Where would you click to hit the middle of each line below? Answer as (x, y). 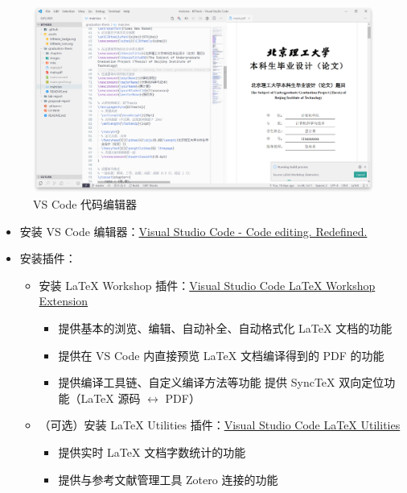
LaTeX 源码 (111, 398)
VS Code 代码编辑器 (85, 204)
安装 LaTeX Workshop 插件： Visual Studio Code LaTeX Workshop (207, 285)
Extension (64, 301)
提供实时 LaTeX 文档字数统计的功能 (152, 452)
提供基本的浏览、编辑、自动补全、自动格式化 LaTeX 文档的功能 (225, 328)
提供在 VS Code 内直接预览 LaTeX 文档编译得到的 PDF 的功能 (221, 355)
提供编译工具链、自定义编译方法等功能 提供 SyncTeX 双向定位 (221, 382)
